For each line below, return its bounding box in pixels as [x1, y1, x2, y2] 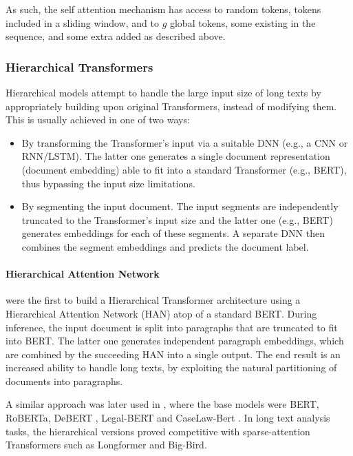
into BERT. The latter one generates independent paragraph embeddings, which [6, 333, 344, 348]
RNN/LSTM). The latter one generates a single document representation [21, 149, 330, 163]
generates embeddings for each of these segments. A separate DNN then [21, 226, 325, 240]
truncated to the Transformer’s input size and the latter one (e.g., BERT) [21, 212, 333, 227]
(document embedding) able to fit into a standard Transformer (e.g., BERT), [21, 162, 347, 176]
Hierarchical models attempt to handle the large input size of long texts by [6, 85, 321, 99]
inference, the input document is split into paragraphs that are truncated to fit [6, 320, 338, 334]
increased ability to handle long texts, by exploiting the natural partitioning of [6, 360, 337, 375]
